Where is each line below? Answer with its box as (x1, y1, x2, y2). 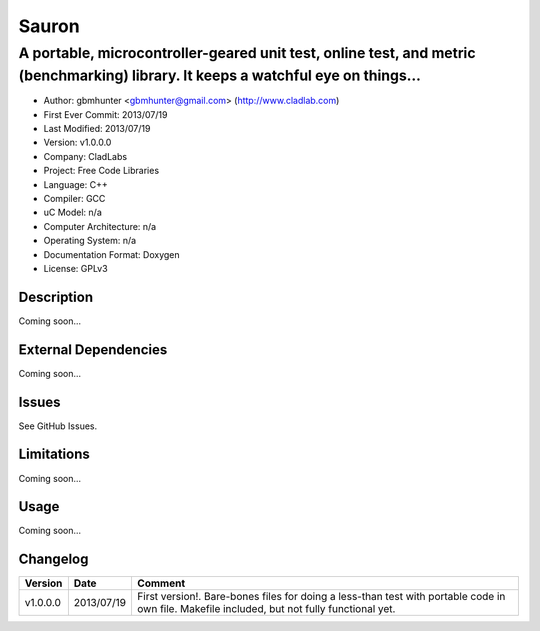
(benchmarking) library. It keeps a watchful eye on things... (18, 66, 422, 85)
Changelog (18, 551, 89, 568)
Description (18, 288, 94, 305)
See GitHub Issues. (18, 420, 98, 432)
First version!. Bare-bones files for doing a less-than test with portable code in (136, 590, 506, 604)
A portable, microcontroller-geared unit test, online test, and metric (18, 44, 476, 62)
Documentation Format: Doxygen (43, 248, 180, 260)
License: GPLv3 (43, 262, 109, 274)
